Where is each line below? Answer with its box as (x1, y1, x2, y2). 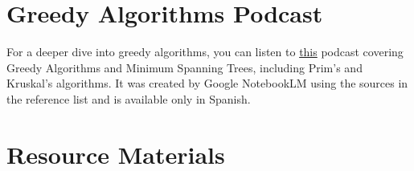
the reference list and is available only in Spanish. (6, 90, 251, 107)
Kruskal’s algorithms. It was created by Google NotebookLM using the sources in (6, 75, 408, 92)
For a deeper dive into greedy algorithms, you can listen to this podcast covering (6, 43, 404, 60)
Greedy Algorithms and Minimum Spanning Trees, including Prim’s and (6, 59, 363, 75)
